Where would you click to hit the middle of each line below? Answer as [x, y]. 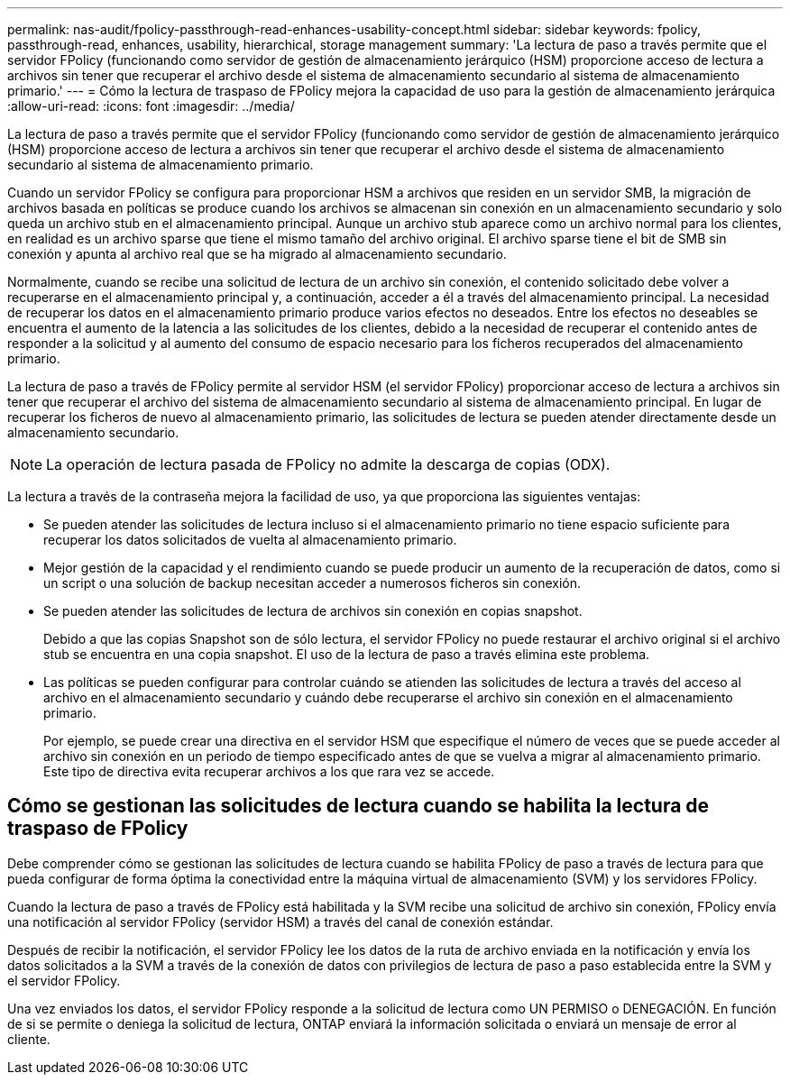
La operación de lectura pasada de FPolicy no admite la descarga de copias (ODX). [328, 464]
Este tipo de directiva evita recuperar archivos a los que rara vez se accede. [269, 771]
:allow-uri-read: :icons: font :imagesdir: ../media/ [151, 106]
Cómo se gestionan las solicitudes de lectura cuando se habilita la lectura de [358, 806]
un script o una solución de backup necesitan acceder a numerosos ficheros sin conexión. [312, 583]
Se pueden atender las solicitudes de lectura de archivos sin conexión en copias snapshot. [313, 611]
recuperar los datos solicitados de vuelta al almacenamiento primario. [250, 540]
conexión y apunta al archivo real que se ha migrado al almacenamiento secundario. [257, 254]
